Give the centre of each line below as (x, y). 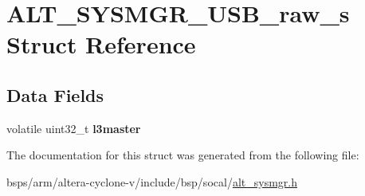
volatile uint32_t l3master (74, 128)
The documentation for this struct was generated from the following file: (183, 155)
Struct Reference (101, 44)
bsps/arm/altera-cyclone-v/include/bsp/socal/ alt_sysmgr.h (152, 181)
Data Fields (55, 94)
